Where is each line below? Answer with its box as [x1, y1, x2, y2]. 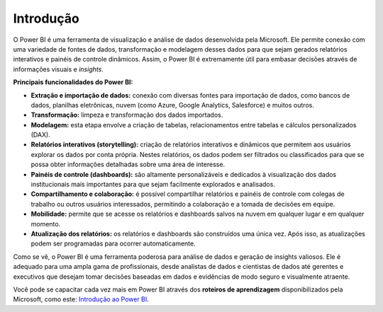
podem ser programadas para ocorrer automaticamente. [30, 239, 196, 248]
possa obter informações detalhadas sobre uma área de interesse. [30, 160, 226, 169]
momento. [30, 219, 61, 228]
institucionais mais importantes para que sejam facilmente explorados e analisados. [30, 180, 276, 189]
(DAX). [30, 131, 51, 139]
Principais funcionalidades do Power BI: [13, 78, 133, 86]
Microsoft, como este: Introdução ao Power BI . [13, 295, 149, 304]
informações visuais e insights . [13, 64, 104, 74]
